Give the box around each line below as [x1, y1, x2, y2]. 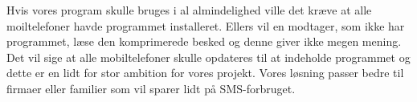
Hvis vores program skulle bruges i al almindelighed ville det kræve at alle [6, 2, 372, 18]
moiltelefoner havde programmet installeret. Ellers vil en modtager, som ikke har [6, 17, 405, 34]
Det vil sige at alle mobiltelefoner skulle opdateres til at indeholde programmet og [6, 48, 411, 65]
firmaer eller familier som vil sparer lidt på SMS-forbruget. [6, 80, 296, 96]
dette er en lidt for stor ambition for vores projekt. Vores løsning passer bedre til [6, 64, 404, 81]
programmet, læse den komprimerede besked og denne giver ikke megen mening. [6, 33, 402, 50]
